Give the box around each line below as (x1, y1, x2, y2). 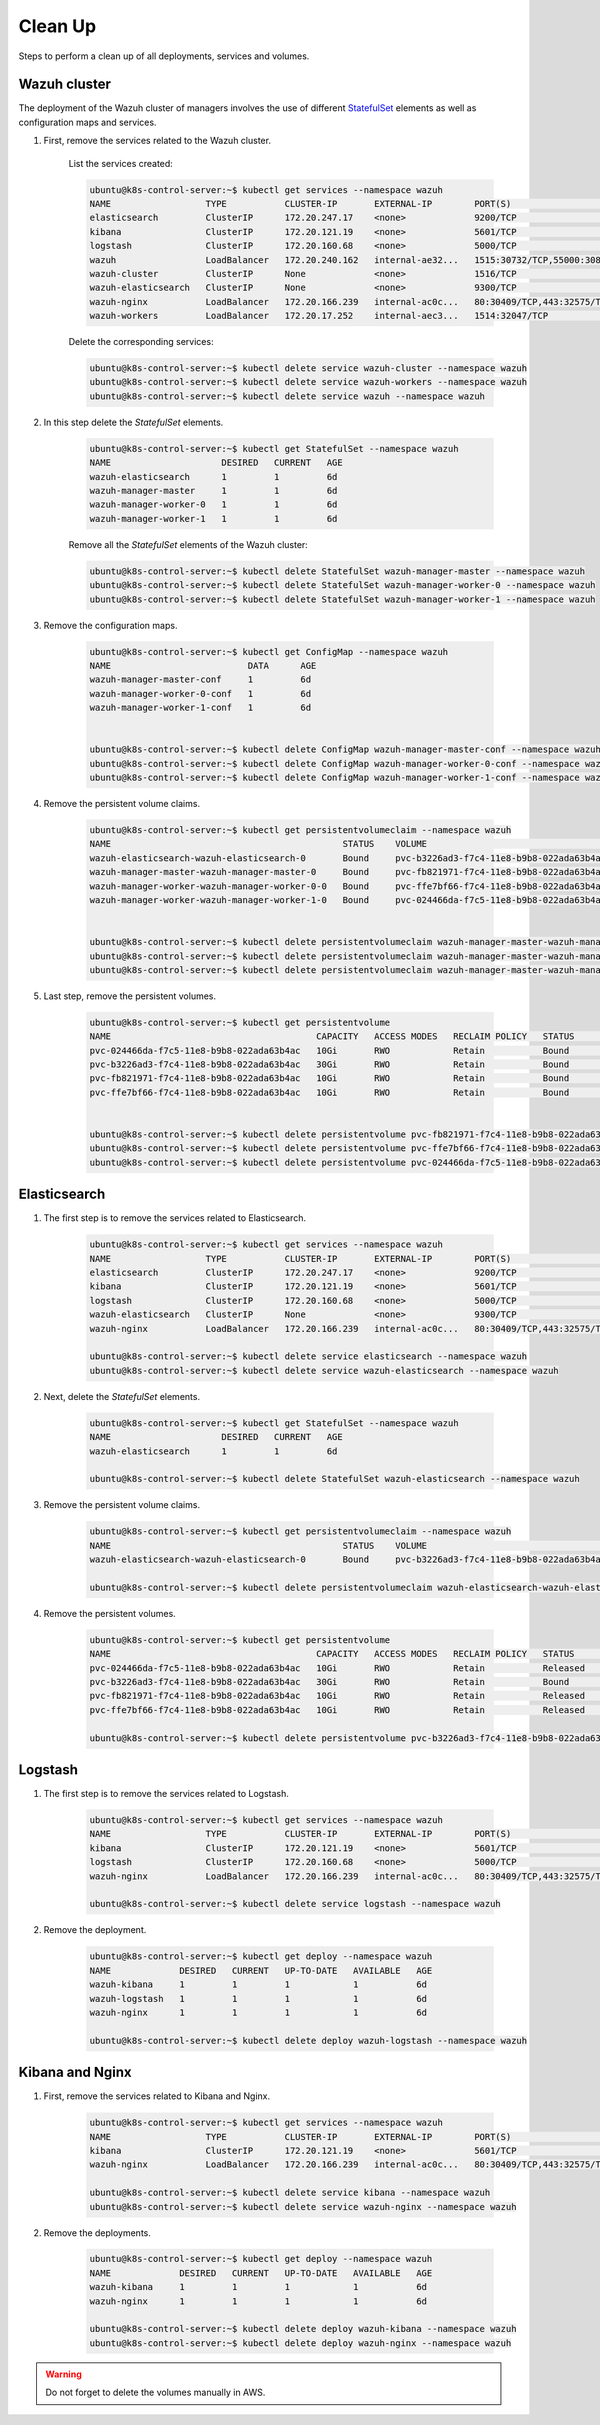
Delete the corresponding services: (68, 336, 214, 348)
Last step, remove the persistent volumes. (43, 990, 217, 1002)
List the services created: (68, 157, 174, 169)
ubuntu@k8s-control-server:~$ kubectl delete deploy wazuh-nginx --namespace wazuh (89, 2337, 512, 2349)
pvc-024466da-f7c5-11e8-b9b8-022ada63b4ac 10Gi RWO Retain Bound (89, 1045, 570, 1056)
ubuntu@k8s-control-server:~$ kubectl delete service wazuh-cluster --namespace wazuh (89, 363, 528, 374)
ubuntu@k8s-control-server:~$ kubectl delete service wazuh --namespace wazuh (89, 390, 485, 402)
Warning (45, 2368, 82, 2380)
